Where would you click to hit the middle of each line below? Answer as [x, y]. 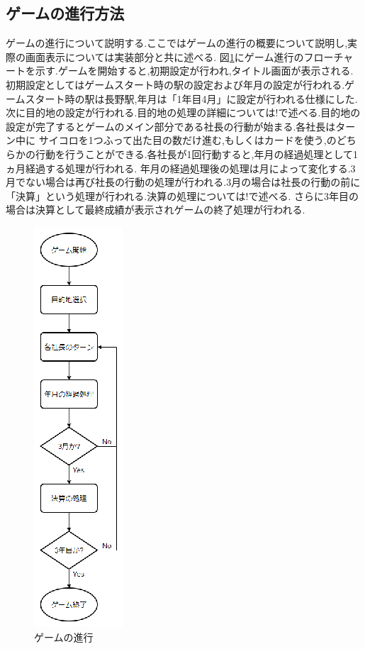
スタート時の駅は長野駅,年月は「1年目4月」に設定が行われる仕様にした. [191, 98]
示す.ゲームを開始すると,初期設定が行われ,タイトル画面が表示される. [194, 71]
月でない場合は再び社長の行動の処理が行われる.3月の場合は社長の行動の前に [183, 182]
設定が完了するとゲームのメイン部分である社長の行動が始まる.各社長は [171, 126]
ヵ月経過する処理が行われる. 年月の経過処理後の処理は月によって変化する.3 [181, 168]
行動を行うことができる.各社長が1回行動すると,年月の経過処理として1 [197, 154]
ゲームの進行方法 [65, 13]
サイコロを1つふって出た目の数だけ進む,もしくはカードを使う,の [187, 140]
